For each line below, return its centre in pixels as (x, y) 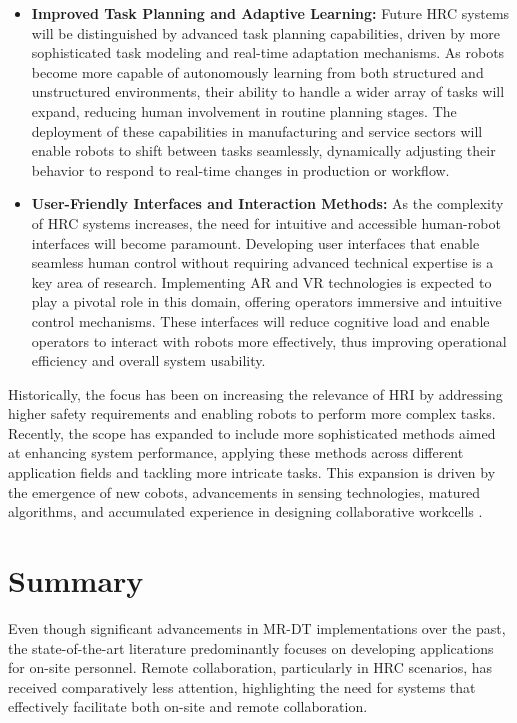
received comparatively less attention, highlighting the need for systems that (242, 686)
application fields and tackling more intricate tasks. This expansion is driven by (252, 472)
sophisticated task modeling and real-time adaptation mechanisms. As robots (268, 52)
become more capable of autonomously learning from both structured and (257, 71)
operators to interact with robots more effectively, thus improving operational (269, 340)
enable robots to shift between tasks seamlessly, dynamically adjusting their (263, 150)
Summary (76, 580)
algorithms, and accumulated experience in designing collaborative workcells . (245, 511)
